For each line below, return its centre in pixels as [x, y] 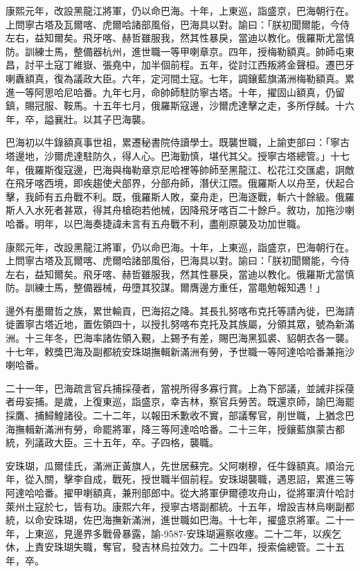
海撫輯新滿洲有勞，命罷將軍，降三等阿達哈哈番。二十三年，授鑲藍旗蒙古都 [175, 428]
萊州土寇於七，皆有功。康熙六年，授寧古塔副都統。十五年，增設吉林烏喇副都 [180, 506]
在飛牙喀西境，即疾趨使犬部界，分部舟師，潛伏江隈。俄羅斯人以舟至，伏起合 [180, 183]
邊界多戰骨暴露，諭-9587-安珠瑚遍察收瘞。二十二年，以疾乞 [207, 533]
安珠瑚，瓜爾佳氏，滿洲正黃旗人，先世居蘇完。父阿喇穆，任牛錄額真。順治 [175, 465]
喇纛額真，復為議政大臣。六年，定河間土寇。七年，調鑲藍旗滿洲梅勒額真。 [175, 78]
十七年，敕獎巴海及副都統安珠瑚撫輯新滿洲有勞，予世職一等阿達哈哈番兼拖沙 [180, 351]
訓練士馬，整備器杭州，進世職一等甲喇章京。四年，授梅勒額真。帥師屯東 [189, 51]
